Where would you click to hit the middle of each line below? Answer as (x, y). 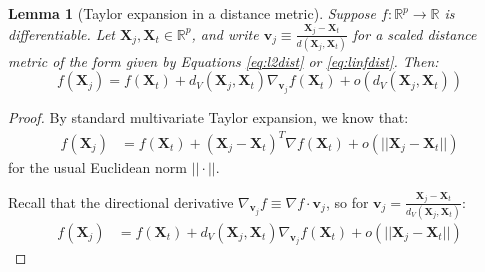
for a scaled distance (414, 33)
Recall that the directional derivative (121, 201)
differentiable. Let (62, 33)
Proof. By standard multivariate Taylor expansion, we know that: (208, 116)
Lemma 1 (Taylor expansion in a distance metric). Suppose (192, 13)
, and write (225, 33)
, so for (347, 201)
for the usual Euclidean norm (97, 167)
